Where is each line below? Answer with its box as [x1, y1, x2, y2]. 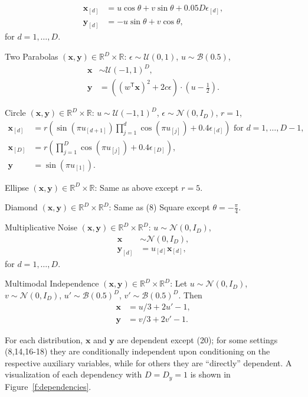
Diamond [5, 201, 38, 213]
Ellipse [5, 181, 29, 193]
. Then [178, 289, 202, 301]
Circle [5, 106, 26, 119]
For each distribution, [5, 333, 83, 346]
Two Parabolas [5, 50, 58, 63]
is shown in [190, 368, 231, 380]
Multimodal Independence [5, 277, 99, 289]
